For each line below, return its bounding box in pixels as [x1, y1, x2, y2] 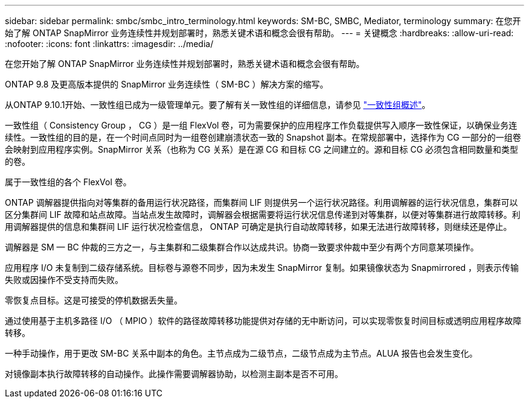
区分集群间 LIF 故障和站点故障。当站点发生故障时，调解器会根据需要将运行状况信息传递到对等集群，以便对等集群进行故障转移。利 [5, 209, 521, 220]
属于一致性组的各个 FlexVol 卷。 [5, 177, 132, 187]
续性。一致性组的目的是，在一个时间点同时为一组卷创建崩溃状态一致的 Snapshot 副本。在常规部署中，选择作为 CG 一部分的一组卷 [5, 132, 521, 142]
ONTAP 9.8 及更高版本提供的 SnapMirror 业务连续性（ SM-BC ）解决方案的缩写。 [5, 79, 329, 89]
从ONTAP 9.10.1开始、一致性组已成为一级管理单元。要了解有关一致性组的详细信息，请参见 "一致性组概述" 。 [5, 100, 431, 110]
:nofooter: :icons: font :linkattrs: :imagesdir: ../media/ [5, 39, 214, 49]
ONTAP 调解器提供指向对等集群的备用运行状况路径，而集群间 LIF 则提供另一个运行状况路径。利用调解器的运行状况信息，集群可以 [5, 197, 518, 208]
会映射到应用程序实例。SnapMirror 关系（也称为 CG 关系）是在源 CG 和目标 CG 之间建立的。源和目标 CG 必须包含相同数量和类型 [5, 144, 519, 154]
